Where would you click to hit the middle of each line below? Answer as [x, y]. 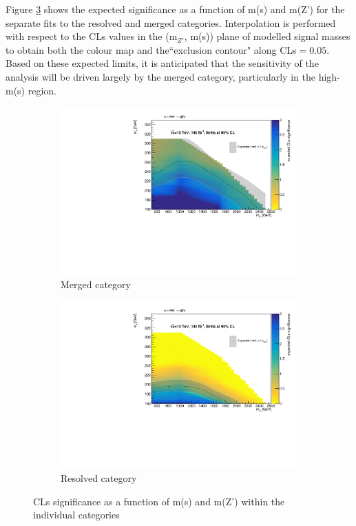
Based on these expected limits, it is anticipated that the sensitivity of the [162, 63]
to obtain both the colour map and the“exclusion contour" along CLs [151, 49]
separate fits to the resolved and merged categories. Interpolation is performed [171, 22]
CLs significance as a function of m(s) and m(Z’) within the [159, 501]
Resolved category [99, 478]
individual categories [76, 515]
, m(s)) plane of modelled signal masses [267, 36]
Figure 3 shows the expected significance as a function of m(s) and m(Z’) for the [175, 9]
